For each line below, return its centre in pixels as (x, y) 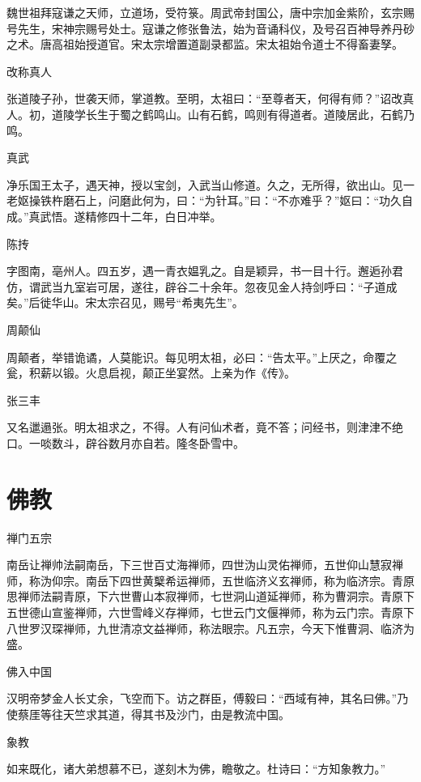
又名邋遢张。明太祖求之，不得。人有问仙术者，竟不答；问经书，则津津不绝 (205, 427)
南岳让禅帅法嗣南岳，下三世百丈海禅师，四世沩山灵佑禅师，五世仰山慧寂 (199, 565)
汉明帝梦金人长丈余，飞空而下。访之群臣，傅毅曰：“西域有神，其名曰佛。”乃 (208, 698)
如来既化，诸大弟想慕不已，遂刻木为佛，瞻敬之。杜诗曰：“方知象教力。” (196, 769)
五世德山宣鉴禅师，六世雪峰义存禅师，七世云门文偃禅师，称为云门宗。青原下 (210, 612)
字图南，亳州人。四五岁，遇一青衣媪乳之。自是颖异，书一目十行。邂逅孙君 (205, 271)
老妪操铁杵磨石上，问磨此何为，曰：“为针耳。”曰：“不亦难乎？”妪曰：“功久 (204, 200)
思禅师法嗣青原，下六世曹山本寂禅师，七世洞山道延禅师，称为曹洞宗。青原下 (210, 596)
